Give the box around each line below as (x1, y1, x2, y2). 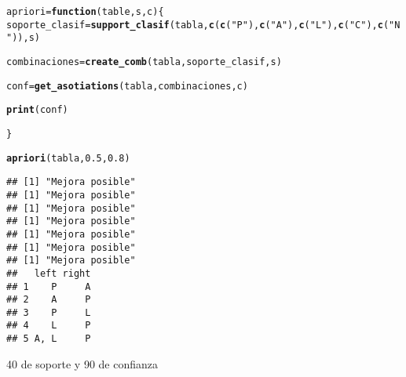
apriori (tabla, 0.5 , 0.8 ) (6, 152, 130, 164)
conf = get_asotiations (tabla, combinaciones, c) (6, 80, 248, 92)
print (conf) (6, 104, 68, 116)
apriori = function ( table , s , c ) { (6, 6, 164, 17)
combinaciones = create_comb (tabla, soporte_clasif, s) (6, 56, 282, 67)
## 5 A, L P (6, 333, 91, 345)
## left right (6, 267, 91, 279)
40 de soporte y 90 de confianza (6, 355, 158, 372)
